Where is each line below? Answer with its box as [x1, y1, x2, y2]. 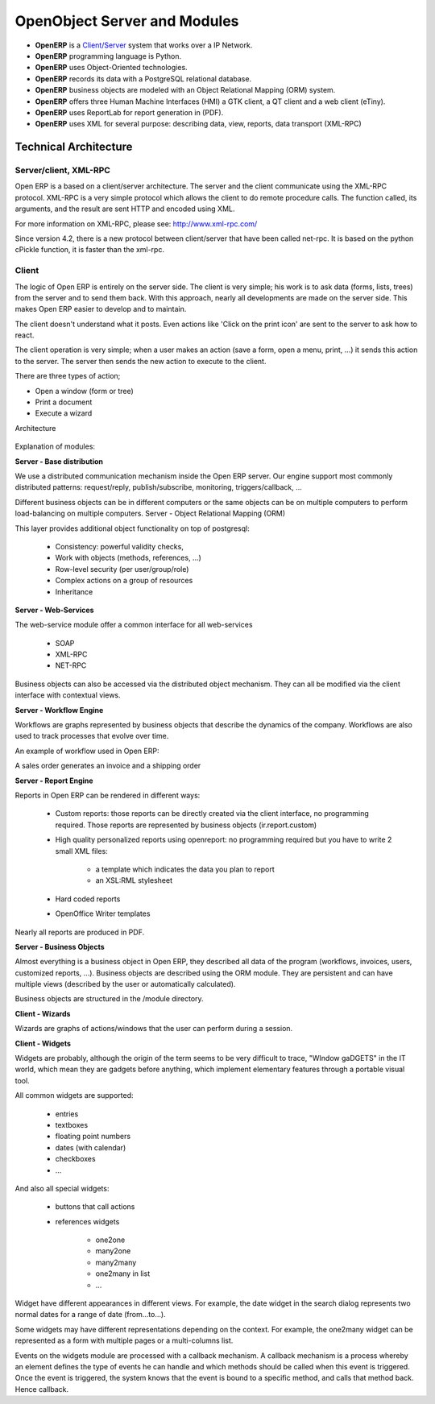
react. [14, 330, 35, 340]
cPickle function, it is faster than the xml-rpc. [14, 245, 165, 255]
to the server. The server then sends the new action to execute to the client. [14, 356, 267, 366]
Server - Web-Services [14, 605, 94, 615]
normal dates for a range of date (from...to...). [14, 1310, 166, 1319]
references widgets [55, 1216, 120, 1226]
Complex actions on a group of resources [55, 576, 193, 586]
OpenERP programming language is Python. [35, 51, 182, 60]
